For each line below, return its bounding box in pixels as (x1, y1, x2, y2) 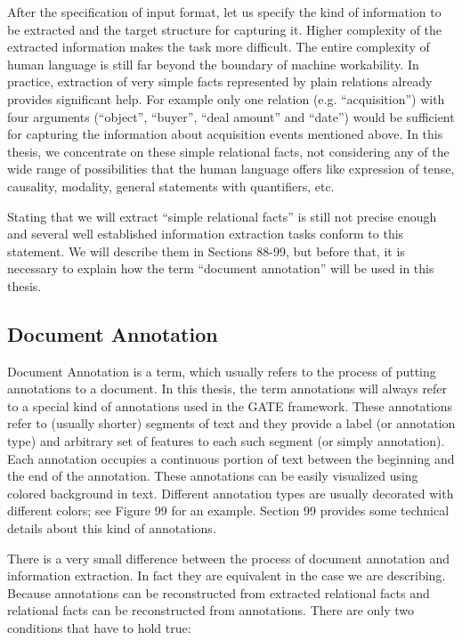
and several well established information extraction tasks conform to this (7, 224, 404, 243)
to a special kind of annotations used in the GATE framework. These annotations (7, 396, 453, 415)
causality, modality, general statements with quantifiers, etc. (7, 176, 335, 195)
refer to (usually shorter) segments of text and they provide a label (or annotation (7, 414, 456, 433)
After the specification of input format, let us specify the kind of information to (7, 3, 442, 20)
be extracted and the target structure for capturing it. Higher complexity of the (7, 20, 442, 38)
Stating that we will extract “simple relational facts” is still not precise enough (7, 207, 437, 225)
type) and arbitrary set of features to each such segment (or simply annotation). (7, 432, 445, 450)
